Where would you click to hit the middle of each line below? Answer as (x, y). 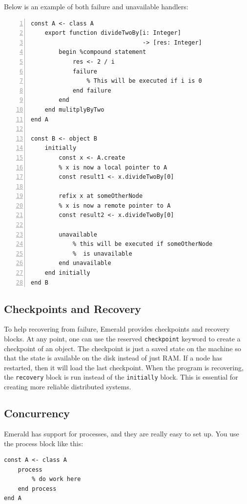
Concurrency (37, 413)
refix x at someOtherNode (101, 196)
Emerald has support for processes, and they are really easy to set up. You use (122, 433)
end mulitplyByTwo (74, 109)
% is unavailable (102, 253)
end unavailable (85, 263)
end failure (92, 90)
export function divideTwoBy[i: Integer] (113, 33)
